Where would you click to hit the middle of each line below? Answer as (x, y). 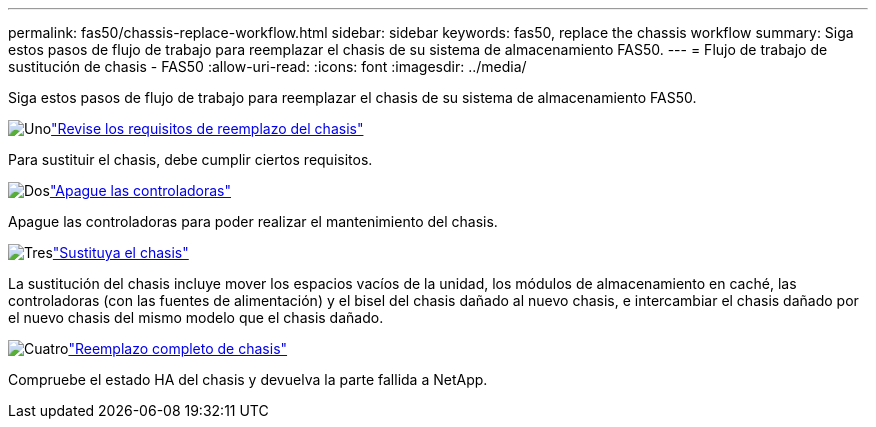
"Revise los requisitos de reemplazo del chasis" (207, 128)
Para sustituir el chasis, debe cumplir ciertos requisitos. (190, 159)
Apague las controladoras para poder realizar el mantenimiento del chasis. (253, 221)
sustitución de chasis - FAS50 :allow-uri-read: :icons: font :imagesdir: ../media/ (267, 66)
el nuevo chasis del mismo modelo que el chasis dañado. (196, 317)
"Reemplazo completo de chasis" (178, 348)
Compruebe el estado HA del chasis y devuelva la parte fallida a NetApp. (248, 379)
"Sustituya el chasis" (120, 252)
